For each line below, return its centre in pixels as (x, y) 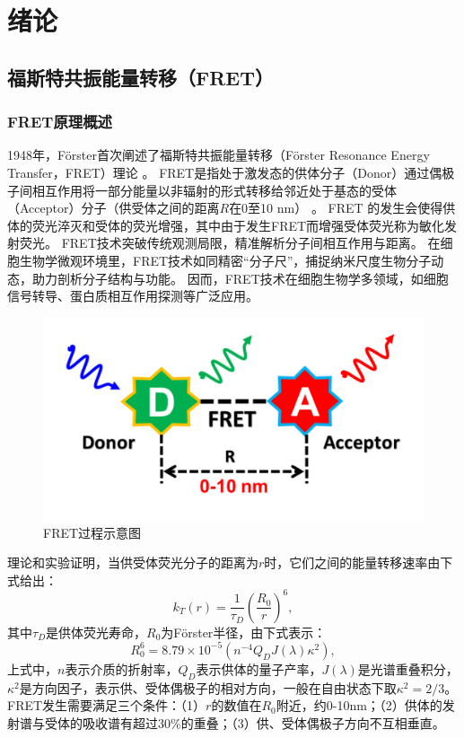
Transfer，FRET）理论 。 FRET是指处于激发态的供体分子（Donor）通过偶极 (231, 172)
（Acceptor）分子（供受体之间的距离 (114, 208)
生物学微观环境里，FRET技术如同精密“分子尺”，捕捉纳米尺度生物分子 (225, 260)
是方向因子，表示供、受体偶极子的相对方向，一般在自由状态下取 (208, 687)
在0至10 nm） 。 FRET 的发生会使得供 (342, 208)
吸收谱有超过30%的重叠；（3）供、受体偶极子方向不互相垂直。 (263, 722)
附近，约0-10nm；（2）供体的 (359, 705)
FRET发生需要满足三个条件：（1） (107, 705)
